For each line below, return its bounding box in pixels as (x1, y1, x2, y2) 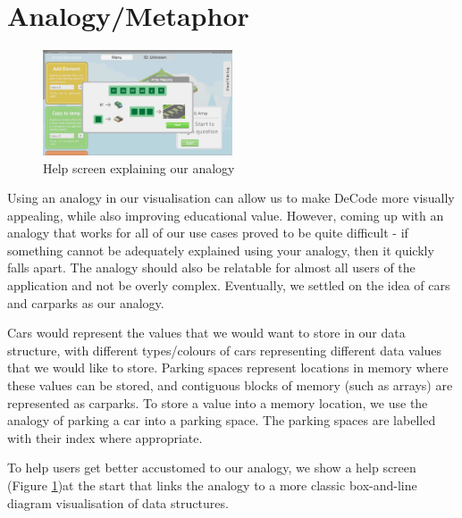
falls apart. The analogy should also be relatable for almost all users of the (7, 258, 416, 277)
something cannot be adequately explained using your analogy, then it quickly (7, 240, 434, 259)
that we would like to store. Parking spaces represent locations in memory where (7, 358, 449, 377)
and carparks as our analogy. (7, 293, 164, 312)
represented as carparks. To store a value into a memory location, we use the (7, 393, 428, 412)
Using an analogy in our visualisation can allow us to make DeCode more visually (7, 188, 455, 207)
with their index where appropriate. (7, 428, 203, 447)
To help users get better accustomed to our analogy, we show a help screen (7, 458, 416, 477)
